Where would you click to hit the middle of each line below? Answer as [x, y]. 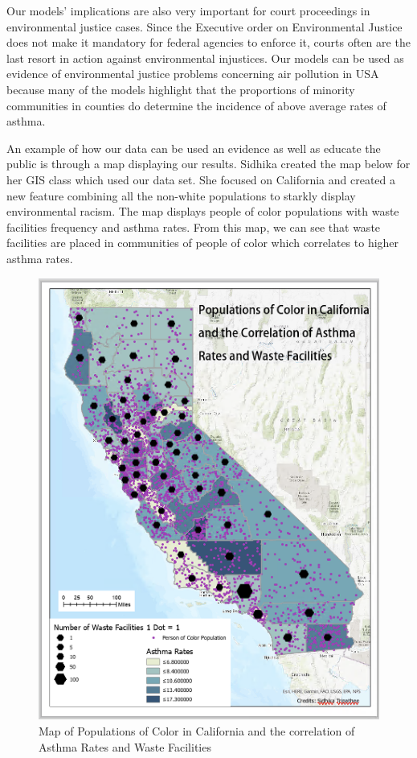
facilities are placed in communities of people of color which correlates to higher [203, 243]
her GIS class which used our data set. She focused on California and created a [201, 179]
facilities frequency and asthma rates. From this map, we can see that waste [194, 227]
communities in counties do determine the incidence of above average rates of [196, 105]
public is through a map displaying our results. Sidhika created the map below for [208, 164]
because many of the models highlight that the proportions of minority [181, 89]
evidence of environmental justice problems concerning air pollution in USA [193, 74]
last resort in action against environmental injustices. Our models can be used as [205, 58]
